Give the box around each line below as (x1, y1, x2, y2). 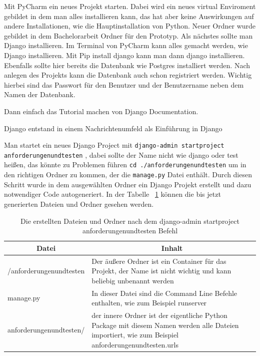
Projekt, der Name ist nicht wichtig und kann (91, 265, 231, 276)
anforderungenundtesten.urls (91, 339, 178, 349)
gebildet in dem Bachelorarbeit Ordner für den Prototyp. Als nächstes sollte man (4, 30, 253, 41)
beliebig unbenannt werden (91, 275, 174, 285)
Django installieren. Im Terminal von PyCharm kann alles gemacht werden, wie (4, 40, 248, 51)
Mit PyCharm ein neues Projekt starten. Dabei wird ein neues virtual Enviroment (4, 1, 256, 11)
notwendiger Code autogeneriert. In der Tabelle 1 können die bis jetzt (4, 189, 221, 199)
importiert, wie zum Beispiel (91, 329, 178, 340)
